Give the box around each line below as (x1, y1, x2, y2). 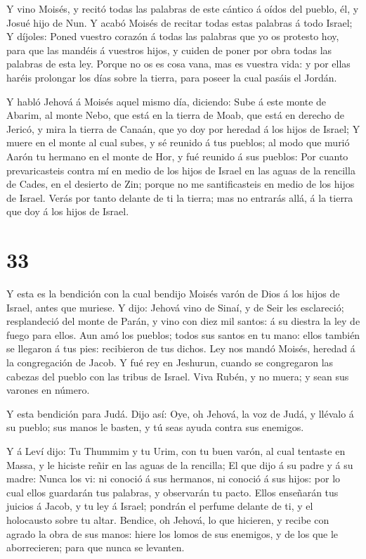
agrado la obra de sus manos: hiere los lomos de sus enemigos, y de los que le (6, 526, 339, 541)
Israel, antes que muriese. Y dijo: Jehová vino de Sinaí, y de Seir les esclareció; (6, 300, 344, 314)
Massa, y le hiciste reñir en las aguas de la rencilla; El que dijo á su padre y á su (6, 457, 353, 472)
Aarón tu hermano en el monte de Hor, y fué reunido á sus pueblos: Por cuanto (6, 148, 348, 163)
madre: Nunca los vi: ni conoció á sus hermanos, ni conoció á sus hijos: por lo (6, 471, 341, 486)
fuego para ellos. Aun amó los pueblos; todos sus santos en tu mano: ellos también (6, 327, 360, 342)
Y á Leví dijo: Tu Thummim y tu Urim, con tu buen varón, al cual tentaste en (6, 443, 346, 458)
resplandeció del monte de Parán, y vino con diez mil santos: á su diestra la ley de (6, 314, 360, 328)
